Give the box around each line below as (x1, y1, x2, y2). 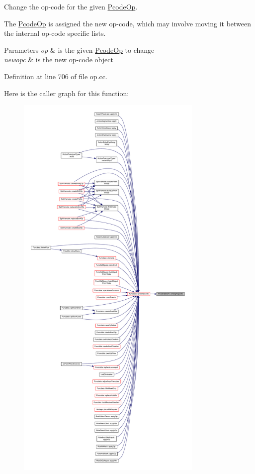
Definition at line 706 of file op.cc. (4, 71, 107, 81)
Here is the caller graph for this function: (4, 88, 129, 98)
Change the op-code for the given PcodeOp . (4, 1, 138, 11)
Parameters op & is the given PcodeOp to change (4, 44, 155, 55)
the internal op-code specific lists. (4, 28, 106, 38)
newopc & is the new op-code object (4, 54, 113, 65)
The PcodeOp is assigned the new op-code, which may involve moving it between (4, 18, 252, 28)
